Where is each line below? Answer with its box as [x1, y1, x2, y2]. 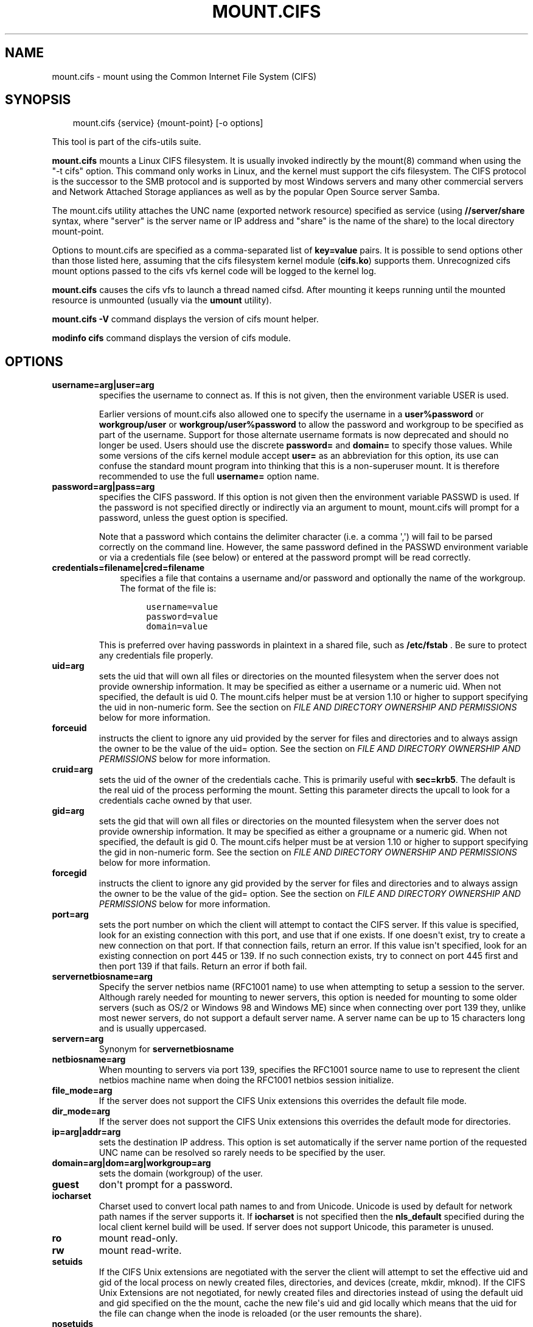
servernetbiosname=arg [52, 971, 153, 982]
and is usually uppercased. [99, 1023, 207, 1034]
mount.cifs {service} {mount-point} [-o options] [72, 118, 263, 129]
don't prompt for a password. [99, 1178, 233, 1191]
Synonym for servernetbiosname [99, 1044, 234, 1055]
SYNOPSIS [5, 92, 71, 108]
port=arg [52, 909, 89, 920]
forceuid [52, 723, 87, 734]
